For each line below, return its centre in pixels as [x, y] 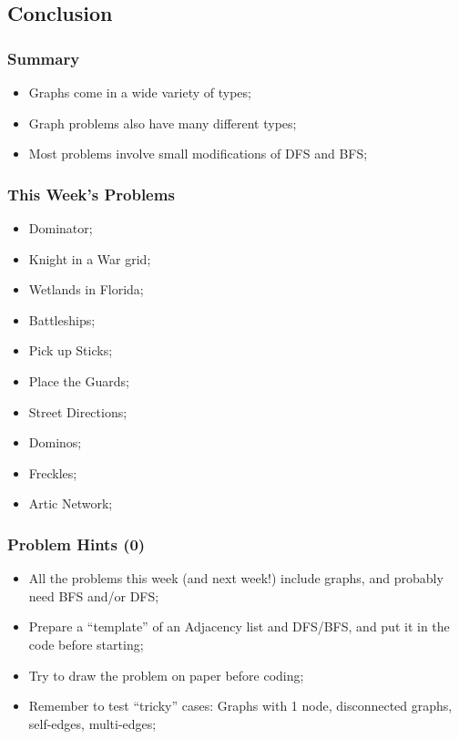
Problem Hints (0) [76, 544]
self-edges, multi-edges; [92, 723]
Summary [44, 58]
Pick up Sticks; [71, 350]
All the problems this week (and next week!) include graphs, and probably [236, 578]
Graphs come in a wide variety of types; [140, 92]
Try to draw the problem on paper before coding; [166, 675]
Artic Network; [71, 503]
